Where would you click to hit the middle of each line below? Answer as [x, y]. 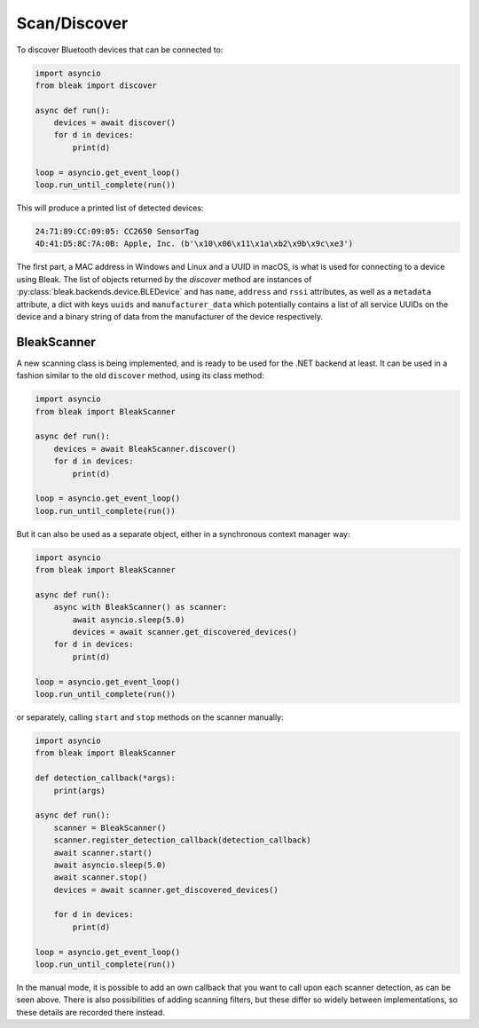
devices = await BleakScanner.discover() [145, 449]
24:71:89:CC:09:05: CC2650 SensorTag [117, 232]
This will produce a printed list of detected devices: [110, 208]
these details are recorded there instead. [91, 1012]
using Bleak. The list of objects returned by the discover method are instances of [164, 279]
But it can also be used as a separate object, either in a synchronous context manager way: [183, 534]
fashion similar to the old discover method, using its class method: [141, 376]
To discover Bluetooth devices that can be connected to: [120, 50]
